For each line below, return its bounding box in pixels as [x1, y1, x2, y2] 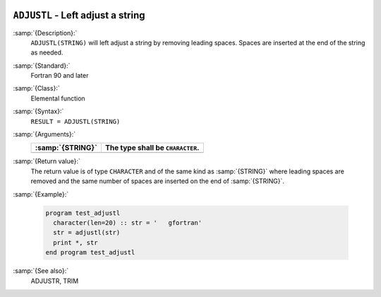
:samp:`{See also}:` [13, 267, 69, 275]
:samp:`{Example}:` [13, 190, 69, 198]
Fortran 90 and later [30, 71, 89, 80]
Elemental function [30, 94, 85, 103]
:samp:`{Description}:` [13, 28, 78, 37]
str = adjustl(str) [53, 228, 121, 237]
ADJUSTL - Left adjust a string [13, 9, 145, 21]
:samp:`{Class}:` [13, 84, 60, 93]
